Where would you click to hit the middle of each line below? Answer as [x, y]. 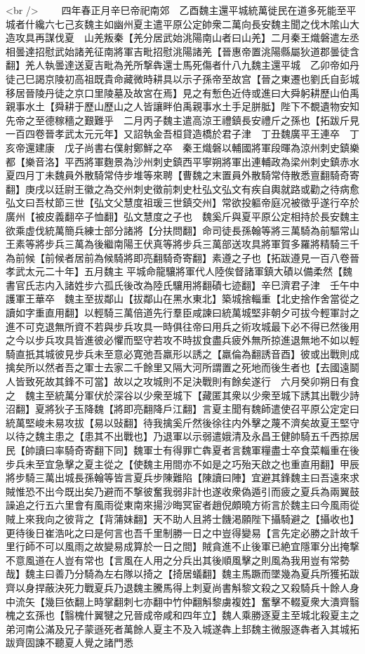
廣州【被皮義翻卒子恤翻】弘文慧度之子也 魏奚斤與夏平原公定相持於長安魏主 [182, 216]
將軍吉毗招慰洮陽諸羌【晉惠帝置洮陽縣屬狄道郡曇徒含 [236, 51]
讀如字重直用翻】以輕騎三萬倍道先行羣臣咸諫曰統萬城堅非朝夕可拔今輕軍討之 [182, 313]
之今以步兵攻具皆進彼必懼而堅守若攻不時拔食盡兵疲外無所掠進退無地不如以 [178, 340]
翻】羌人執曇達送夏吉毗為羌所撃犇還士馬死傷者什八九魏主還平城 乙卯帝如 [178, 65]
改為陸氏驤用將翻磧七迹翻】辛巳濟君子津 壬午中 [246, 285]
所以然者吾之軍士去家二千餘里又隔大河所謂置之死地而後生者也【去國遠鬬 [192, 367]
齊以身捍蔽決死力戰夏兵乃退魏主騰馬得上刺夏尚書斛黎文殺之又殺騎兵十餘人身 [182, 587]
